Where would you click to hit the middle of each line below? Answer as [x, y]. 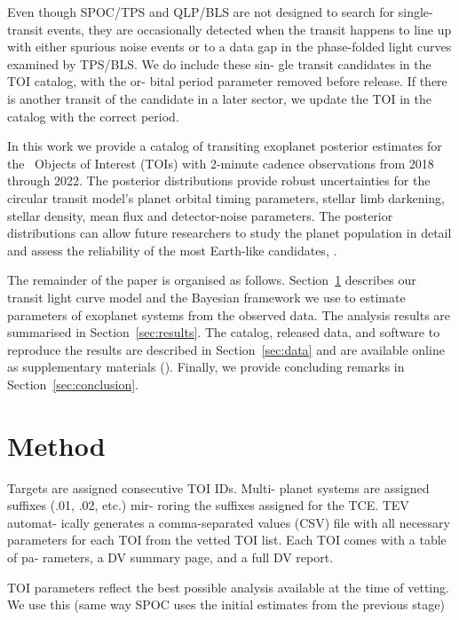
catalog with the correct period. [93, 116]
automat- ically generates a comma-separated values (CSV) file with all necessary [229, 522]
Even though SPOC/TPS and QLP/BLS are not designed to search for [201, 12]
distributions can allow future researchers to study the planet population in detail [229, 233]
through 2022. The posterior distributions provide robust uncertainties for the [219, 181]
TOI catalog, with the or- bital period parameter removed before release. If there [227, 81]
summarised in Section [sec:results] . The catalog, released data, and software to [224, 332]
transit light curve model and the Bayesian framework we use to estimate [206, 297]
